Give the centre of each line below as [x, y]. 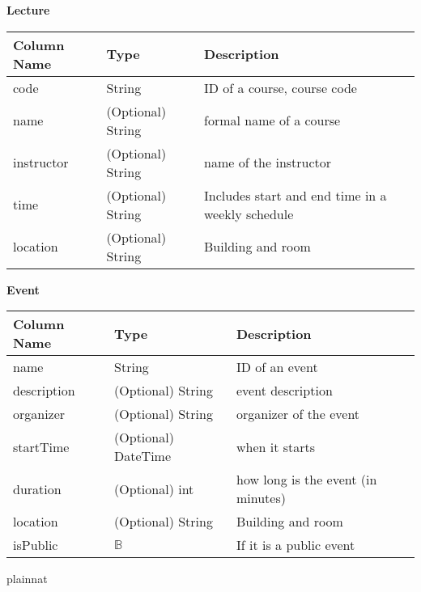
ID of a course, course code [281, 87]
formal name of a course [272, 121]
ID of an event [277, 367]
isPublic [36, 545]
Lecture [28, 10]
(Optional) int [154, 488]
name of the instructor [268, 163]
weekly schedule [249, 214]
